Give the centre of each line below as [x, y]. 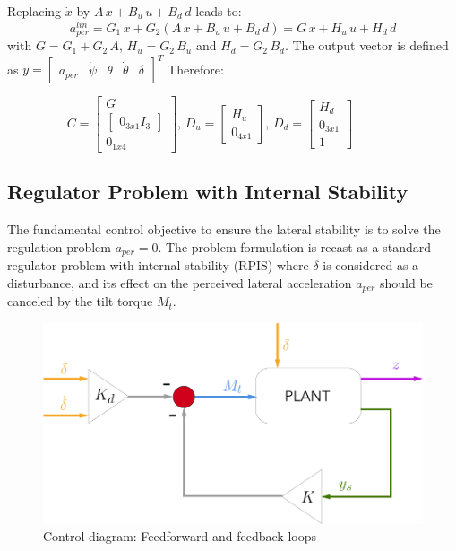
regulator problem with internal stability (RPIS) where [158, 265]
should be [406, 282]
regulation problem [59, 246]
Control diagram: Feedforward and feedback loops [180, 536]
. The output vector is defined [366, 45]
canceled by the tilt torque [80, 301]
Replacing [34, 11]
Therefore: [196, 69]
